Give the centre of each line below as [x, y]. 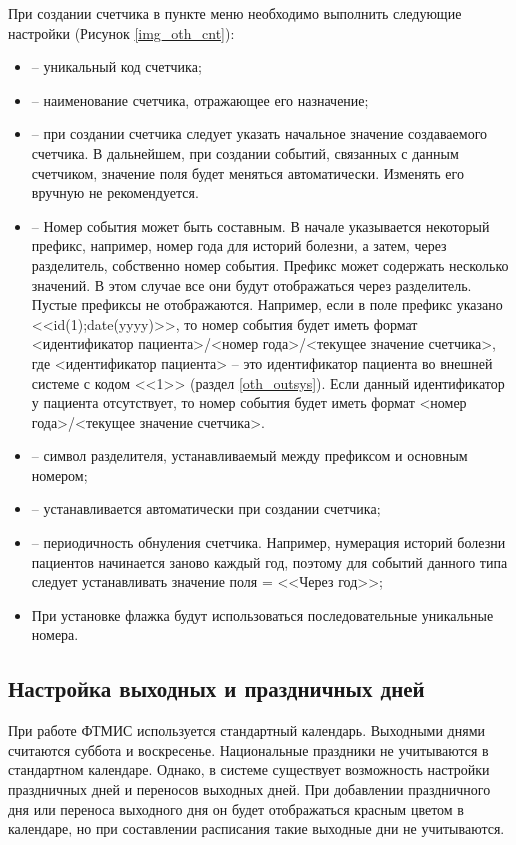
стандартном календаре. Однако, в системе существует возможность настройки [249, 769]
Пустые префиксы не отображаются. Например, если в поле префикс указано [267, 304]
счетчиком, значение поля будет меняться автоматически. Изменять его [247, 172]
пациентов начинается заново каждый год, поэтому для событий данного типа [269, 561]
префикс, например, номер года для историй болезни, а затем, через [239, 245]
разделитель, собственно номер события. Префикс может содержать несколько [270, 264]
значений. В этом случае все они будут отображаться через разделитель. [251, 284]
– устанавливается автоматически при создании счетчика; [206, 508]
